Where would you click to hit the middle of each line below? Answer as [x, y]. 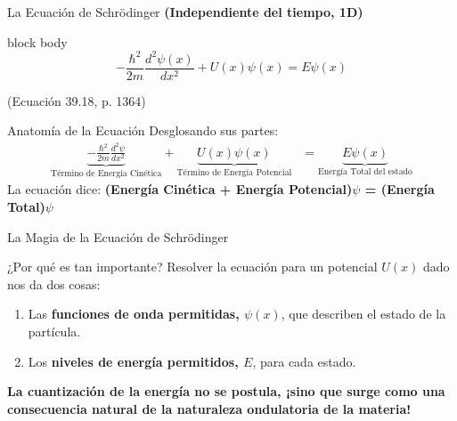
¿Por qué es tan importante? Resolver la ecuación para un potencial [192, 267]
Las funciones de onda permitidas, [134, 314]
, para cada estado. [304, 361]
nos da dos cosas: [54, 283]
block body [37, 41]
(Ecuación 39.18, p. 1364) [77, 100]
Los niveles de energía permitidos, [133, 361]
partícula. [54, 331]
